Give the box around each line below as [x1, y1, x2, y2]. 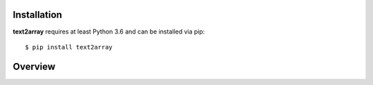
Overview [12, 60, 56, 72]
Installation [12, 9, 62, 21]
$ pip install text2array [25, 43, 113, 51]
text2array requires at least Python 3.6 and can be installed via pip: [12, 27, 205, 36]
